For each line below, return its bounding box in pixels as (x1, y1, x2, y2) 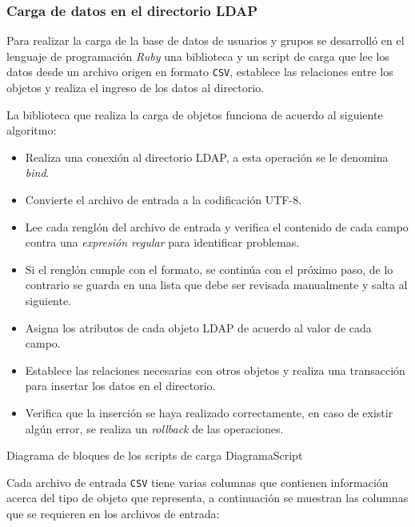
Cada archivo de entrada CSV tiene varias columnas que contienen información (6, 473, 389, 490)
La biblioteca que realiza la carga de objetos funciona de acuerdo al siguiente (6, 106, 383, 123)
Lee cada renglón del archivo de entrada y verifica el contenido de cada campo (25, 218, 409, 235)
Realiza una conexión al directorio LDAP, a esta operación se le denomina (25, 148, 389, 165)
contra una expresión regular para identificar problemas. (25, 234, 300, 251)
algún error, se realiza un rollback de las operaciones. (25, 420, 284, 436)
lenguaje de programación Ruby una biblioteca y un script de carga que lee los (6, 47, 389, 64)
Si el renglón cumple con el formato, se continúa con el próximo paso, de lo (25, 260, 393, 277)
